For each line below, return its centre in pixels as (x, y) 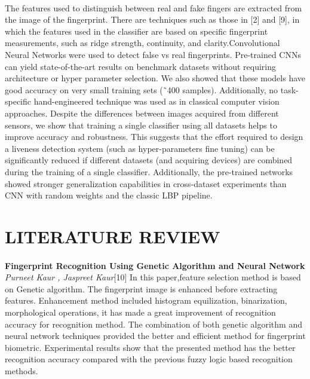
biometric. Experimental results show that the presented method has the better (150, 347)
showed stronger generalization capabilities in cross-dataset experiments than (146, 183)
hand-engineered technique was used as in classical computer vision (156, 101)
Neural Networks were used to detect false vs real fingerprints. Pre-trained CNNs (153, 54)
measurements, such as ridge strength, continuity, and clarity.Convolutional (142, 43)
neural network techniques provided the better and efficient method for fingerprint (155, 336)
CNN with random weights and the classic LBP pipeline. (109, 195)
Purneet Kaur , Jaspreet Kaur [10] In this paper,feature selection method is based (153, 277)
